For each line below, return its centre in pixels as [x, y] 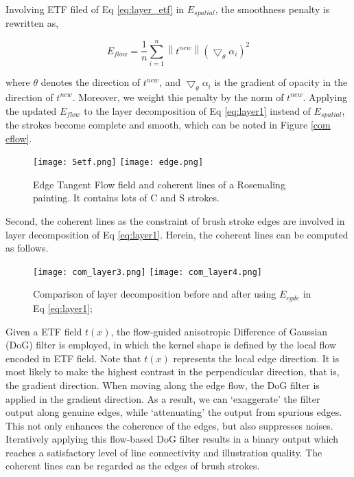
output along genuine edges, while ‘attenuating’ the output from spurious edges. [174, 412]
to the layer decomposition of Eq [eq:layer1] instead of [197, 110]
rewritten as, [32, 23]
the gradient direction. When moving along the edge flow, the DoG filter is [163, 385]
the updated [31, 110]
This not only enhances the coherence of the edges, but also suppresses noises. [169, 425]
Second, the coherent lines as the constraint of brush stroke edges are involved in [175, 221]
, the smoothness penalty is [272, 9]
